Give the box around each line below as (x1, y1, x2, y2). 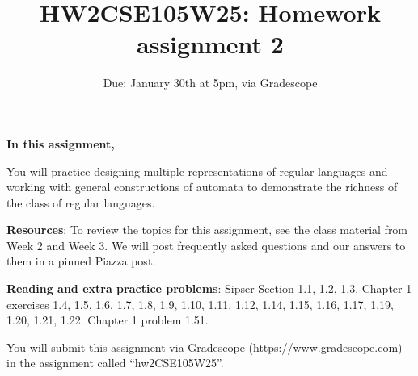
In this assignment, (6, 135, 115, 152)
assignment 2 (137, 27, 284, 61)
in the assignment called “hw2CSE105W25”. (6, 354, 224, 371)
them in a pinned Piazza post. (6, 253, 156, 269)
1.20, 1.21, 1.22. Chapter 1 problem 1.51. (6, 311, 209, 328)
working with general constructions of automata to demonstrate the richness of (6, 178, 398, 195)
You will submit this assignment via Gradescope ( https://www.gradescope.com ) (6, 338, 403, 355)
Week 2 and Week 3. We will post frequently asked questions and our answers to (6, 236, 406, 253)
